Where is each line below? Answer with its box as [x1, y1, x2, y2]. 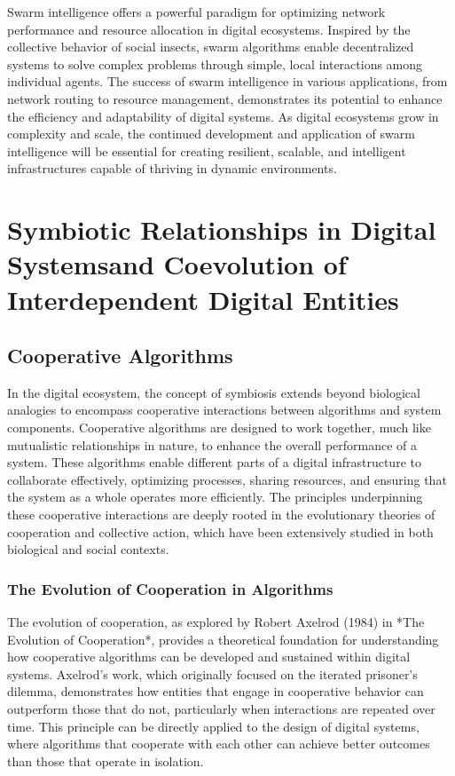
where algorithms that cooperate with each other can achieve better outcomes [7, 734, 430, 753]
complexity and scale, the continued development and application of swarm [7, 124, 415, 143]
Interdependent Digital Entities [7, 281, 399, 317]
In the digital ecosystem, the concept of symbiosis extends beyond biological [7, 383, 420, 401]
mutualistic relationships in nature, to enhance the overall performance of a [7, 435, 418, 454]
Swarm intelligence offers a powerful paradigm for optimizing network [7, 3, 386, 20]
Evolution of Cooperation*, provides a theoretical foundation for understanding [7, 630, 439, 648]
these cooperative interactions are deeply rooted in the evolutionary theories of [7, 505, 435, 524]
